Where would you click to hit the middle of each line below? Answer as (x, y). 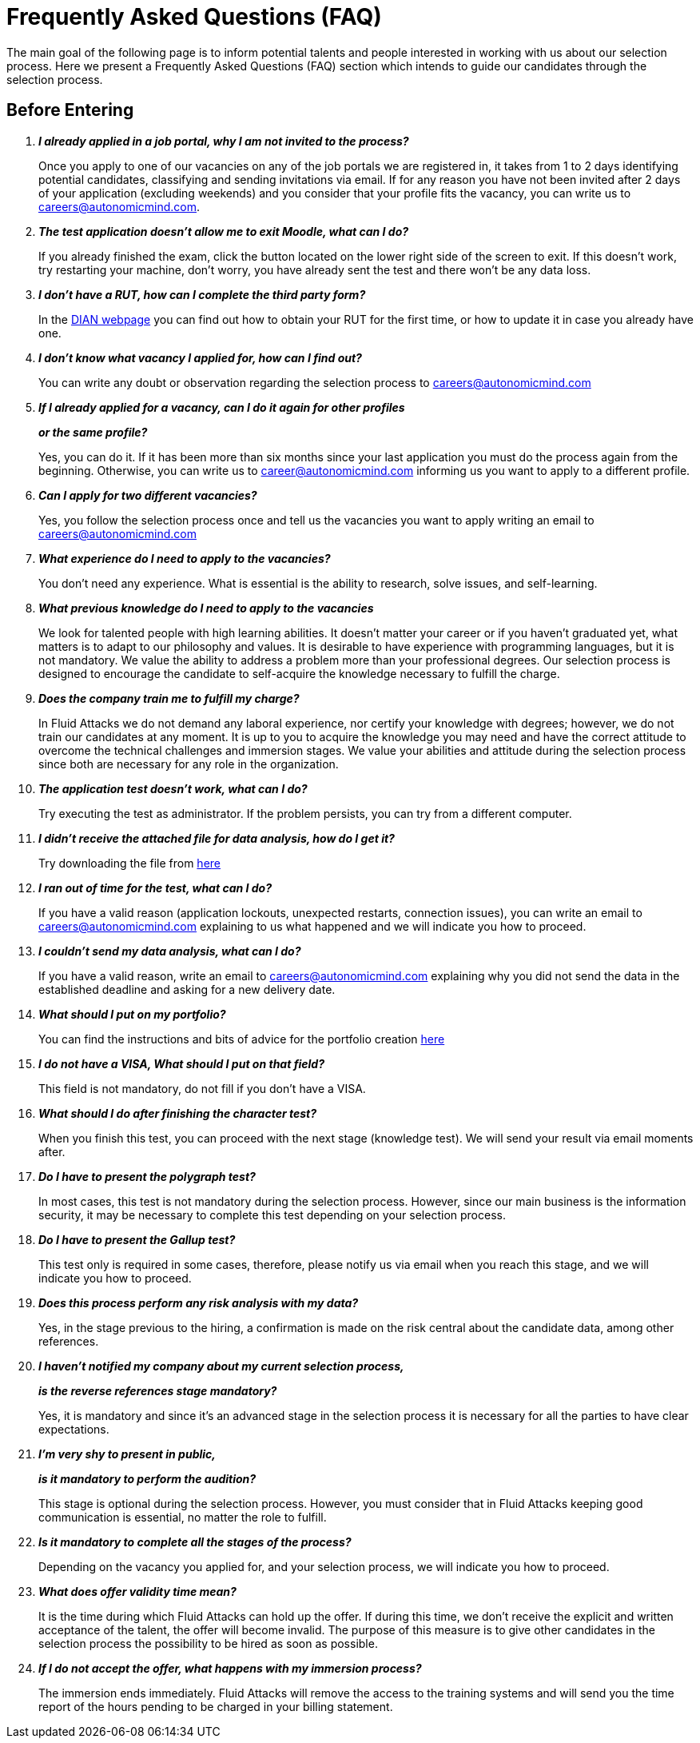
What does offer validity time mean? (137, 1591)
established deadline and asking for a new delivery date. (187, 989)
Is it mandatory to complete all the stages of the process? (195, 1542)
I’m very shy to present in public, (127, 1454)
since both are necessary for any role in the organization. (189, 764)
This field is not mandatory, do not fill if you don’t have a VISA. (202, 1088)
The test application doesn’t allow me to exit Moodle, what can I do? (224, 231)
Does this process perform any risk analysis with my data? (199, 1302)
